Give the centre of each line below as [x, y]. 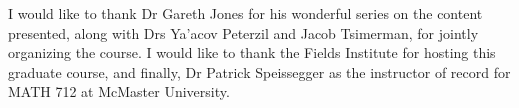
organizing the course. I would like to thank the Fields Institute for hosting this [252, 52]
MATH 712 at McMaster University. [119, 91]
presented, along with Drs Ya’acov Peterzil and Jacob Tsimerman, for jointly [243, 32]
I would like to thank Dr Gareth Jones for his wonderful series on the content [245, 13]
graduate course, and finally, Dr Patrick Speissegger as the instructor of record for [259, 71]
